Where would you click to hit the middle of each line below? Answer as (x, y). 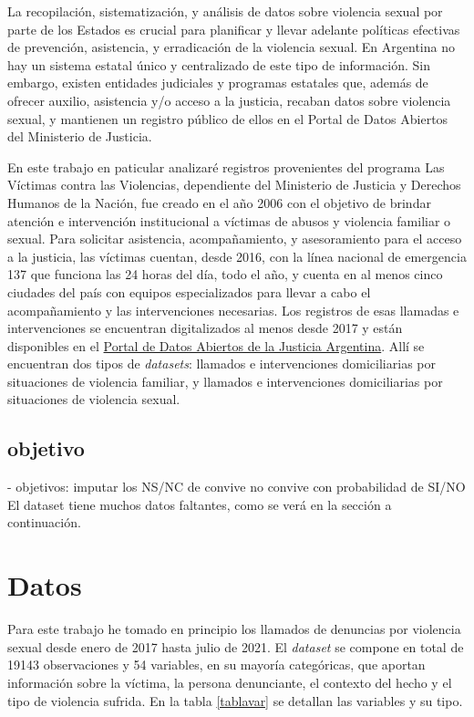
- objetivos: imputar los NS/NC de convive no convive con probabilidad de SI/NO (237, 487)
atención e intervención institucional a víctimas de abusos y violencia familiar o (229, 220)
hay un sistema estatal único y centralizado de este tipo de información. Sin (219, 64)
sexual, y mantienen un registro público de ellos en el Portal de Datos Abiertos (228, 118)
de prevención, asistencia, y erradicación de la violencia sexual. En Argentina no (231, 47)
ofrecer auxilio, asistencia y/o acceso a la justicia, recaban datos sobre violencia (229, 100)
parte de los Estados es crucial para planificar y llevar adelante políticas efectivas (234, 29)
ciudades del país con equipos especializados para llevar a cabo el (189, 291)
